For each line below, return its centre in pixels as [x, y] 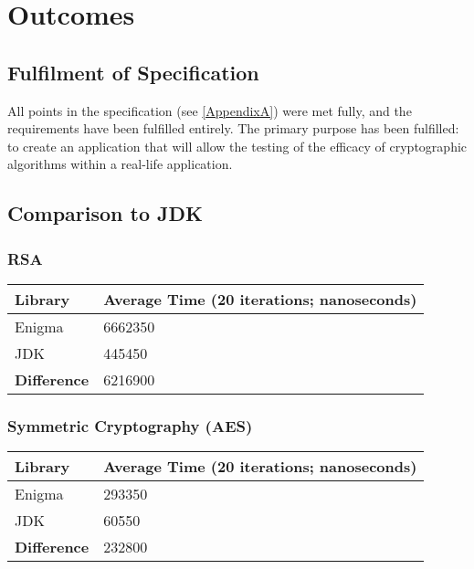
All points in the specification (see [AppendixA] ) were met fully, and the [210, 110]
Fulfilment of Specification [133, 72]
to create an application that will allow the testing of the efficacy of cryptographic [237, 146]
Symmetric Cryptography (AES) [130, 425]
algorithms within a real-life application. [120, 164]
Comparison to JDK [105, 213]
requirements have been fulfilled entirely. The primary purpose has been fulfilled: [233, 128]
